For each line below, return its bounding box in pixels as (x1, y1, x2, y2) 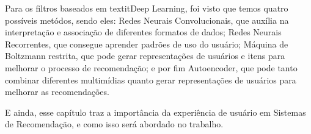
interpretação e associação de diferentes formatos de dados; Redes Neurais (5, 26, 282, 38)
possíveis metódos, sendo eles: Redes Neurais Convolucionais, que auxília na (5, 13, 289, 26)
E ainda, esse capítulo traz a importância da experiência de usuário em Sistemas (5, 105, 306, 118)
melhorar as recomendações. (5, 85, 109, 98)
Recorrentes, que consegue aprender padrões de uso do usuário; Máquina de (5, 37, 288, 50)
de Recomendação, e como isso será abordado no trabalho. (5, 118, 224, 130)
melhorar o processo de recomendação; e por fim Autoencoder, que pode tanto (5, 61, 298, 74)
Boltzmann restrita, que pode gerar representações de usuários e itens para (5, 49, 285, 62)
